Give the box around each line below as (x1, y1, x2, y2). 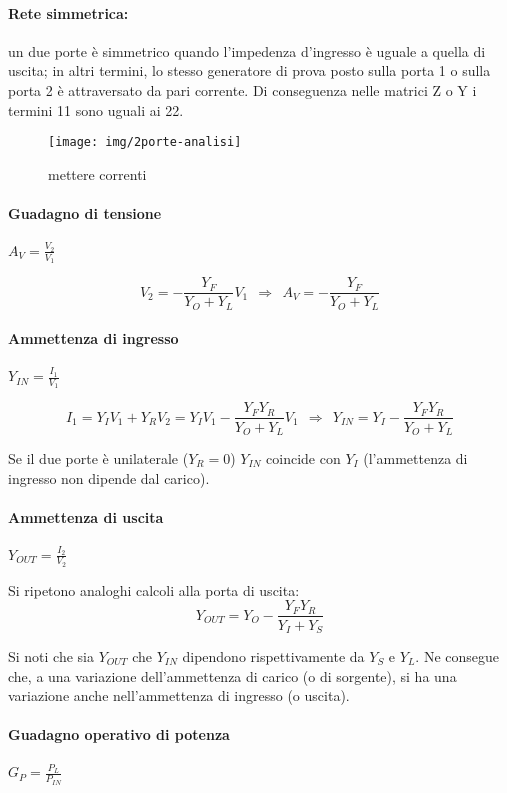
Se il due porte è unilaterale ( (8, 447, 189, 468)
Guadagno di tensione (8, 203, 162, 224)
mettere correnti (48, 163, 147, 184)
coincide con (266, 447, 341, 468)
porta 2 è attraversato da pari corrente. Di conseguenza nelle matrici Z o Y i (8, 79, 477, 100)
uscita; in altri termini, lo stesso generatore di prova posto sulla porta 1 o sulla (8, 60, 491, 81)
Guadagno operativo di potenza (8, 724, 230, 745)
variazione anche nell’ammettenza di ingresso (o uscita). (8, 685, 350, 706)
